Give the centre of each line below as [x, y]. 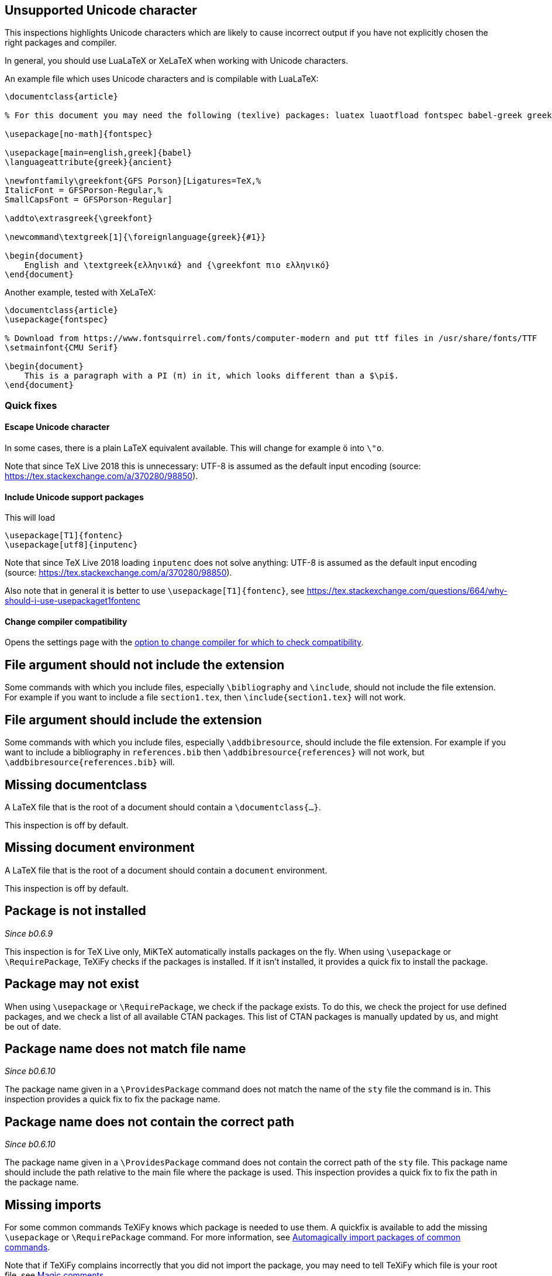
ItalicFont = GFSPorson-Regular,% [84, 190]
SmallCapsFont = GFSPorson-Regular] [89, 200]
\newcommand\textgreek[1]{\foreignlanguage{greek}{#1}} [135, 237]
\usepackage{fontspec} [57, 320]
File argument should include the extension [133, 720]
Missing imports [53, 1205]
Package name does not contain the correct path [150, 1122]
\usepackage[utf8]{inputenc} [71, 545]
